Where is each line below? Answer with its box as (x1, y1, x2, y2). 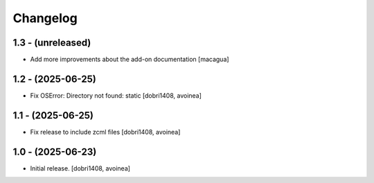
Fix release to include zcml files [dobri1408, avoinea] (30, 128, 181, 136)
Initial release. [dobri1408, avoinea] (30, 164, 131, 173)
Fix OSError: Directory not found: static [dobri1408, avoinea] (30, 91, 202, 100)
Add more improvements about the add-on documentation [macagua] (30, 55, 229, 64)
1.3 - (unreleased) (12, 37, 91, 49)
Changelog (12, 10, 78, 26)
